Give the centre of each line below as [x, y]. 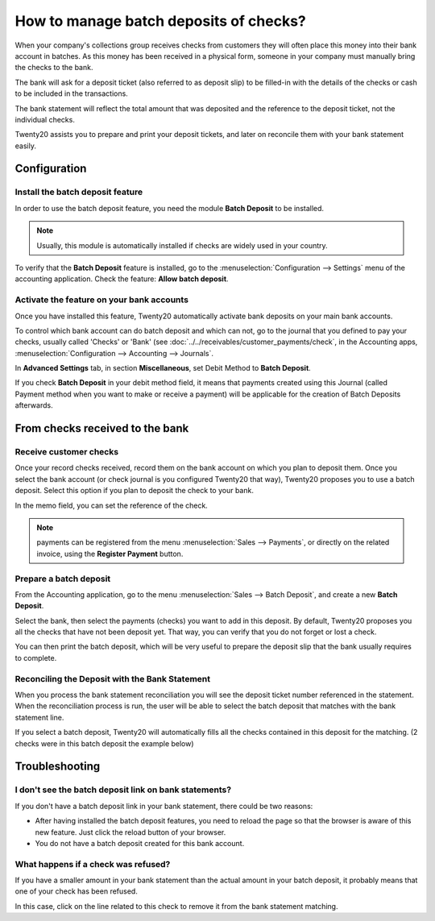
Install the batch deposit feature [79, 192]
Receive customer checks [67, 452]
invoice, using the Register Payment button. [110, 554]
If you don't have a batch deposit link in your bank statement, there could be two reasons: [164, 806]
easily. [25, 146]
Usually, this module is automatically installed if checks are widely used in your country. [182, 245]
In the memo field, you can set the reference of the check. [112, 505]
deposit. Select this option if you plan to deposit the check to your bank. [134, 491]
